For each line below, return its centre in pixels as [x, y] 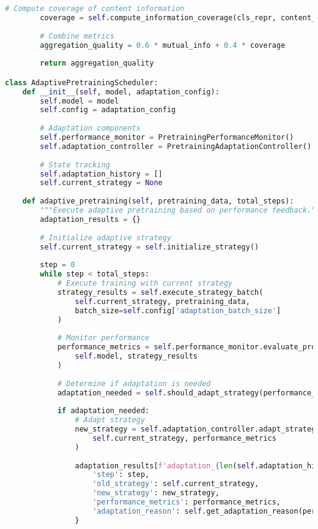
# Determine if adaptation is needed [134, 383]
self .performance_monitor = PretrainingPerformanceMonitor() [167, 138]
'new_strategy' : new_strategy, [156, 493]
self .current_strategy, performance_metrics [184, 438]
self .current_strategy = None [101, 183]
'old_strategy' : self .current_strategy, [176, 484]
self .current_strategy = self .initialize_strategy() [150, 247]
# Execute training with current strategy [145, 284]
